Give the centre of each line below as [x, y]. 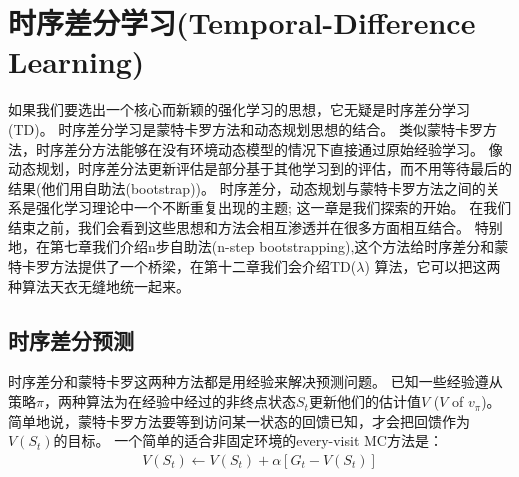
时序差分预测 [71, 339]
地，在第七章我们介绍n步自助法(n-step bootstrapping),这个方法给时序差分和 [251, 246]
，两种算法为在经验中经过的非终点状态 [169, 401]
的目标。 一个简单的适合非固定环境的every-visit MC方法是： [248, 440]
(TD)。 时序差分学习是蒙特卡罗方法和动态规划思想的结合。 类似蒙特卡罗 [246, 128]
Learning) [76, 61]
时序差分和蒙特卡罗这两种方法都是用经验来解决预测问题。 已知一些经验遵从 [255, 381]
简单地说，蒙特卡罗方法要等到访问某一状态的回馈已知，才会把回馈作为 [239, 420]
